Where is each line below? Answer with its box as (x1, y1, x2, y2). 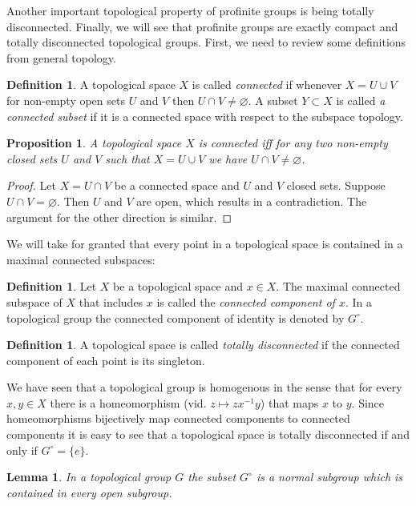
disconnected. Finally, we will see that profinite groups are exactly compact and (6, 18, 398, 34)
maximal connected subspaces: (6, 251, 155, 267)
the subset (188, 468, 236, 485)
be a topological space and (113, 278, 243, 295)
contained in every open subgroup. (6, 484, 172, 500)
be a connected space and (114, 177, 240, 194)
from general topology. (6, 49, 116, 66)
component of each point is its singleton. (6, 351, 205, 368)
